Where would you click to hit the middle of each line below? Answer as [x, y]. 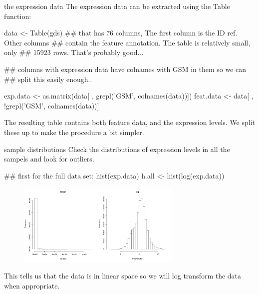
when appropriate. [32, 285]
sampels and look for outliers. [49, 159]
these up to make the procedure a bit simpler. [74, 132]
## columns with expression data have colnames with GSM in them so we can [125, 69]
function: [18, 16]
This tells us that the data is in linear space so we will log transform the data [123, 276]
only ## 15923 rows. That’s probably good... [74, 52]
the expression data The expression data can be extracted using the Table [117, 6]
